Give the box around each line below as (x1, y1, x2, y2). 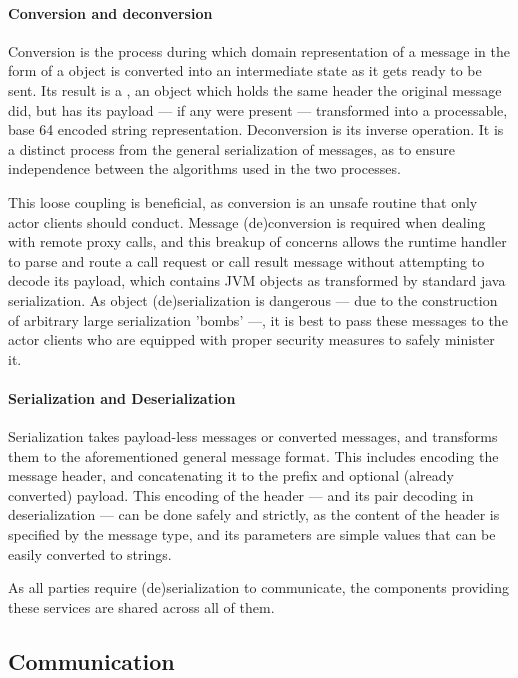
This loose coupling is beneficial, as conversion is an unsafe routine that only (8, 191, 478, 212)
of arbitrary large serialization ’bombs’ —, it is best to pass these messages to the (8, 309, 508, 330)
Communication (8, 645, 175, 676)
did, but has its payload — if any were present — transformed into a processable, (8, 99, 508, 120)
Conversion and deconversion (8, 2, 213, 23)
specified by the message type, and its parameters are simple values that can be (8, 524, 496, 545)
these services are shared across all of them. (8, 596, 275, 617)
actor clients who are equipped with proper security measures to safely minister (8, 329, 495, 350)
